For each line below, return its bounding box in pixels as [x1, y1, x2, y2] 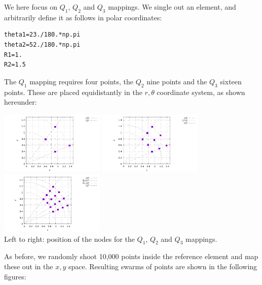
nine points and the [146, 76, 207, 86]
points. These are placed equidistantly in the [4, 86, 142, 97]
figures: [4, 271, 26, 281]
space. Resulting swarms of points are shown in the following [68, 261, 257, 272]
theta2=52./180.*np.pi [4, 41, 81, 48]
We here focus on [4, 2, 58, 12]
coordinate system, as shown [157, 86, 245, 97]
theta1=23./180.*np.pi [4, 31, 81, 39]
